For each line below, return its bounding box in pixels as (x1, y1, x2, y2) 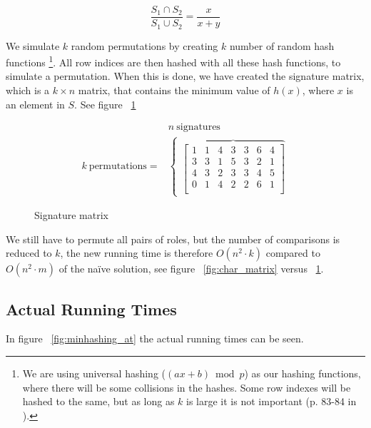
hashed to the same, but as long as (22, 394, 175, 409)
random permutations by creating (71, 38, 218, 53)
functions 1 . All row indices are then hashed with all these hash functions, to (6, 53, 341, 69)
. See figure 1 (74, 96, 136, 111)
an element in (6, 96, 65, 111)
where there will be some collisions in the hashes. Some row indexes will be (22, 379, 351, 394)
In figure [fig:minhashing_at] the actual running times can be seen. (6, 331, 304, 346)
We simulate (6, 38, 60, 53)
